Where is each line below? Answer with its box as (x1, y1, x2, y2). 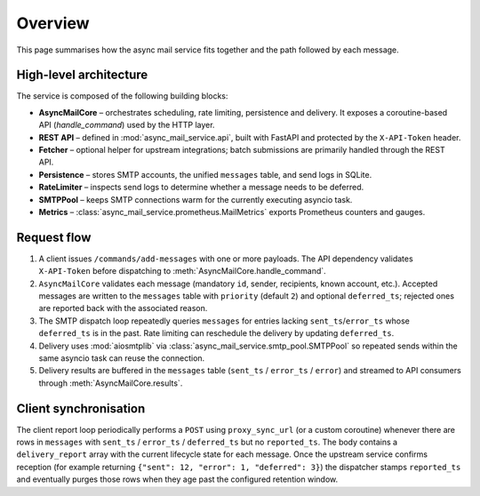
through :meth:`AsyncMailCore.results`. (38, 378, 183, 388)
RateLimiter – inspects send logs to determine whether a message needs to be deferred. (38, 182, 364, 193)
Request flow (16, 229, 92, 244)
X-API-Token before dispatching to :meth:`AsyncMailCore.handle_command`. (38, 266, 326, 276)
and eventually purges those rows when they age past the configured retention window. (16, 474, 338, 484)
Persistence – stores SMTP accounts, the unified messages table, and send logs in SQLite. (38, 169, 372, 180)
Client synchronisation (16, 401, 146, 416)
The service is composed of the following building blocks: (16, 91, 228, 101)
